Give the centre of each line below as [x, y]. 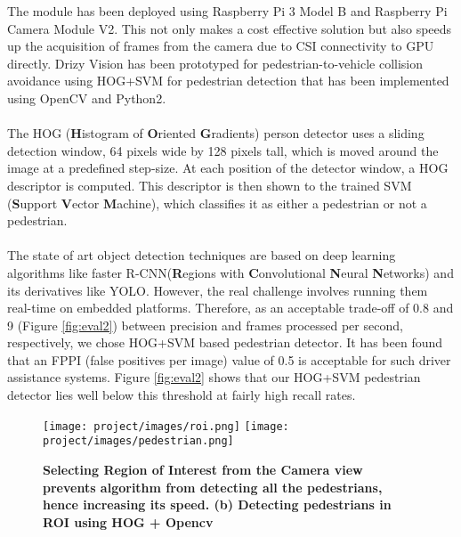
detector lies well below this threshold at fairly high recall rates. [182, 395]
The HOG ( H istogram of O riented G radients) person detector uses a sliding [216, 133]
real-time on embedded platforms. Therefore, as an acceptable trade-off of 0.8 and [230, 308]
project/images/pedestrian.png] [138, 441]
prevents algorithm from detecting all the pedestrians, [213, 487]
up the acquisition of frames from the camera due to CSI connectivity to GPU [221, 46]
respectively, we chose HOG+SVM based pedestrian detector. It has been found [225, 342]
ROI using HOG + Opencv [128, 521]
